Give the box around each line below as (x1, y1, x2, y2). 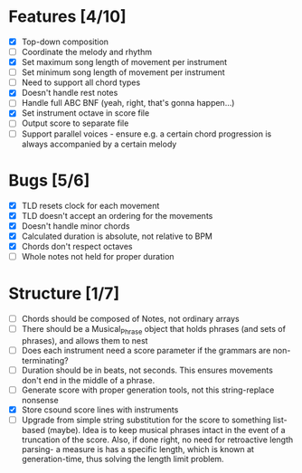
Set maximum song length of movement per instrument (21, 57, 228, 68)
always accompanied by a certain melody (21, 138, 177, 149)
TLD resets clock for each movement (21, 200, 160, 211)
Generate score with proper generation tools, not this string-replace (21, 384, 275, 395)
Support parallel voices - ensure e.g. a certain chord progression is (21, 128, 272, 139)
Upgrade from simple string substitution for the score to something (21, 414, 272, 425)
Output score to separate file (21, 118, 129, 128)
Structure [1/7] (8, 283, 119, 304)
